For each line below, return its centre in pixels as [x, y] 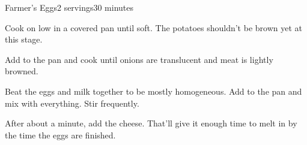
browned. [22, 71]
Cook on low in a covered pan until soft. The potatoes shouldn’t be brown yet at [153, 27]
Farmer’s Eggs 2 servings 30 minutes [69, 7]
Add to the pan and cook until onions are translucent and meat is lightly [139, 59]
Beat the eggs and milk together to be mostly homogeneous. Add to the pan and [153, 91]
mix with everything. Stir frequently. [72, 103]
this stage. [24, 39]
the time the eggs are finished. [60, 135]
